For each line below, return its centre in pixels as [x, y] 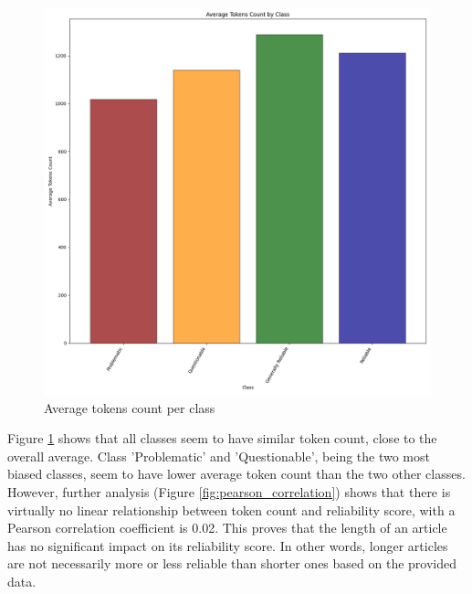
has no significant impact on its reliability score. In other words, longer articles [228, 545]
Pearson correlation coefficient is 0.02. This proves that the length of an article [227, 528]
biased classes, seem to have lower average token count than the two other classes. [236, 474]
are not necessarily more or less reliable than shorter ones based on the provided [232, 563]
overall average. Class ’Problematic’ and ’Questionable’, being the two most [219, 456]
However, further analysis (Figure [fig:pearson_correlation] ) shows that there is [229, 491]
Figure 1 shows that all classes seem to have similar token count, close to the [222, 438]
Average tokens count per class [130, 407]
